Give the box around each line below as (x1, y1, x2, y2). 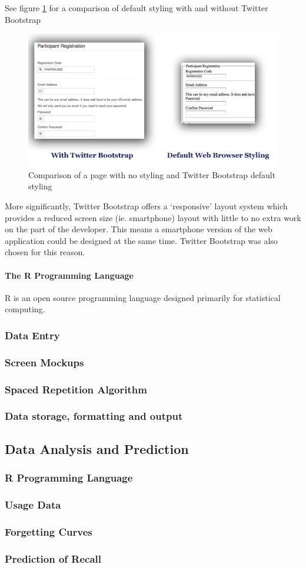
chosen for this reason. (5, 246, 85, 258)
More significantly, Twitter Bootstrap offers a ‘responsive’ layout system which (5, 200, 288, 212)
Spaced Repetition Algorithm (5, 382, 147, 396)
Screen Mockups (5, 355, 84, 369)
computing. (5, 303, 45, 315)
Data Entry (5, 328, 60, 342)
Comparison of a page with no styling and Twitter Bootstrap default (28, 168, 276, 181)
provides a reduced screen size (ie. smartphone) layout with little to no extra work (5, 211, 301, 223)
